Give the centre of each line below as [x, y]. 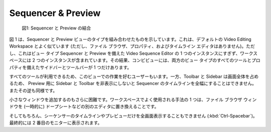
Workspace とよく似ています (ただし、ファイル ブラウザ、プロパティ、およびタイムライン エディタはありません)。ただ [132, 46]
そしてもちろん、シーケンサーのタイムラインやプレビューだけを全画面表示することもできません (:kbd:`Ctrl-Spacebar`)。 [133, 115]
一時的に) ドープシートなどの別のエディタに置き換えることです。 [92, 106]
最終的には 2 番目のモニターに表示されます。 [56, 123]
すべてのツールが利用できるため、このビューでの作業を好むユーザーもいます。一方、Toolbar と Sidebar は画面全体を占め [134, 76]
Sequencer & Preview [55, 13]
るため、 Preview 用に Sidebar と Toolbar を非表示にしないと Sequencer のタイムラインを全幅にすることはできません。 [133, 83]
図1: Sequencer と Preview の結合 [56, 28]
